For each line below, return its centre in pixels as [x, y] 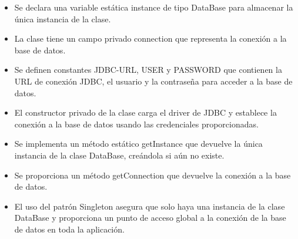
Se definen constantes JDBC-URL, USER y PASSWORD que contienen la [148, 70]
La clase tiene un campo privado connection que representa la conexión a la [150, 38]
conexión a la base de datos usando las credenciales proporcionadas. [136, 124]
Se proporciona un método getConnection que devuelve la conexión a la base [153, 175]
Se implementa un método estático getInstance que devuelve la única [138, 144]
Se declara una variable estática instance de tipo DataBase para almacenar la [154, 7]
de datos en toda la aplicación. [69, 229]
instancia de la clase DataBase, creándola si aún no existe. [119, 155]
